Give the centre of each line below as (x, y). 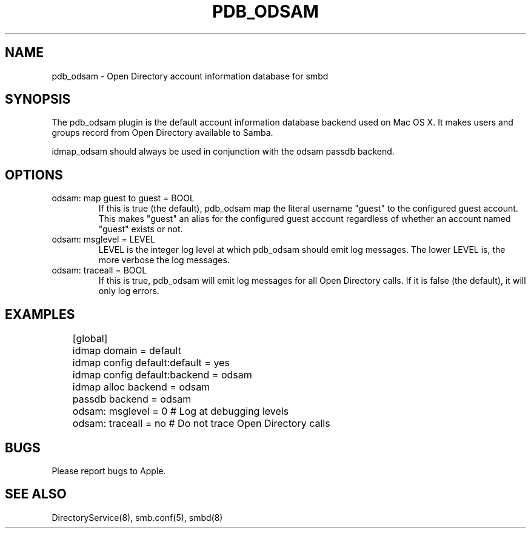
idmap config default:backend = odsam (162, 375)
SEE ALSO (36, 494)
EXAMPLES (40, 314)
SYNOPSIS (38, 99)
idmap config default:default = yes (151, 363)
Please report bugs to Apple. (109, 471)
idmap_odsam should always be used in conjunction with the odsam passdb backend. (223, 152)
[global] (90, 339)
